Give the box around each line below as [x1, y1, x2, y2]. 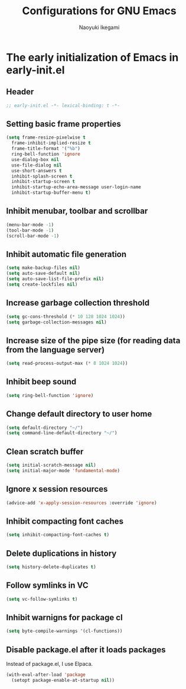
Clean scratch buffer [6, 446, 84, 457]
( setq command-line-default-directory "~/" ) [6, 430, 118, 436]
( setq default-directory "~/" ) [6, 425, 83, 431]
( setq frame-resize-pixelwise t [6, 134, 86, 140]
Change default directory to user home [6, 409, 152, 419]
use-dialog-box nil [11, 156, 60, 162]
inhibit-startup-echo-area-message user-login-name [11, 184, 142, 190]
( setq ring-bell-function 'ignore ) [6, 392, 94, 398]
